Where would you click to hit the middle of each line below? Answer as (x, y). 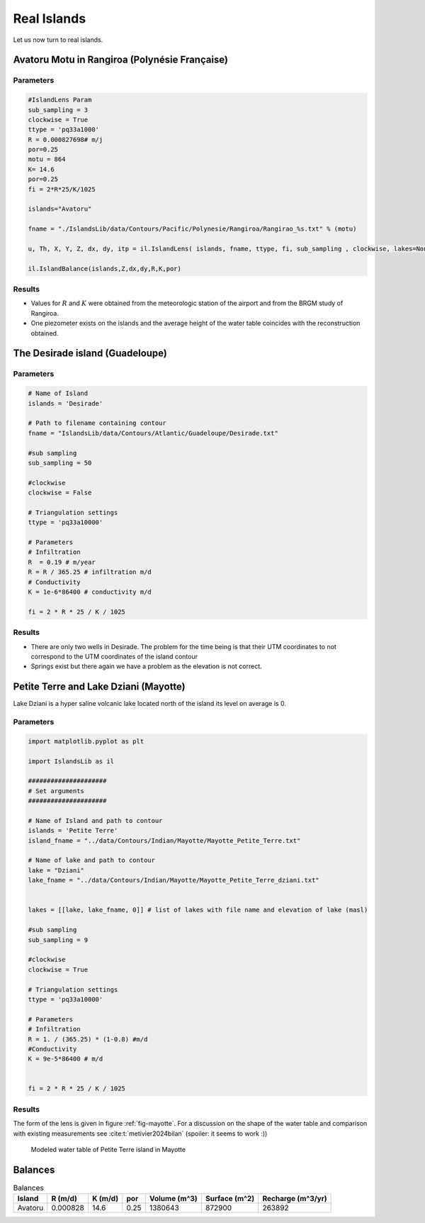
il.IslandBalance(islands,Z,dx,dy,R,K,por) (105, 269)
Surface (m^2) (230, 1199)
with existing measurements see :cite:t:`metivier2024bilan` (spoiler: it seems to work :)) (140, 1133)
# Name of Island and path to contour (95, 820)
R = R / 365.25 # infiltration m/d (90, 572)
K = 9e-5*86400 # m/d (66, 1059)
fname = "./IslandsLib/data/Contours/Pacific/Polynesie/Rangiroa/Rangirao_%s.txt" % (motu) (192, 229)
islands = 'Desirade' (66, 403)
